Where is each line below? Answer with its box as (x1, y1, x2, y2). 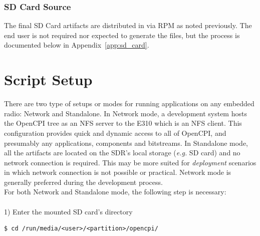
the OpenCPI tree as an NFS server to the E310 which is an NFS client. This (4, 118, 242, 128)
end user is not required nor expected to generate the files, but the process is (4, 30, 240, 40)
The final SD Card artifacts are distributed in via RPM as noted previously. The (4, 20, 252, 31)
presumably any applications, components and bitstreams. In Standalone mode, (4, 137, 248, 148)
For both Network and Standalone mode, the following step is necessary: (4, 186, 226, 197)
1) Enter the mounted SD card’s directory (4, 206, 133, 216)
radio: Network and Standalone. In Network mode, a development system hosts (4, 108, 247, 118)
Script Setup (4, 69, 93, 90)
